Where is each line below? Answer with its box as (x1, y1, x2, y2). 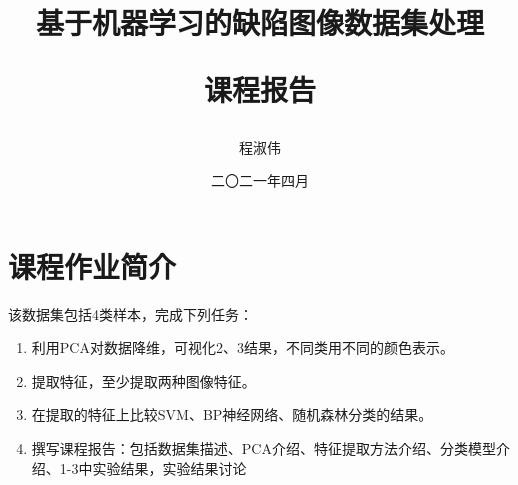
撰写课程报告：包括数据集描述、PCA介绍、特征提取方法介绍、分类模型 (31, 438, 496, 459)
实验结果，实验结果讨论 (92, 457, 247, 478)
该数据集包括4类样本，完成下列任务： (8, 303, 253, 324)
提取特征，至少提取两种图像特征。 (31, 370, 256, 391)
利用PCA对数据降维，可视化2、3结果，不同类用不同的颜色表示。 (31, 337, 454, 358)
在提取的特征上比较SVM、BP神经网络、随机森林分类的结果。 (31, 404, 433, 425)
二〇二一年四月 (211, 170, 309, 191)
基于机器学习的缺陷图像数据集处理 (35, 2, 484, 43)
